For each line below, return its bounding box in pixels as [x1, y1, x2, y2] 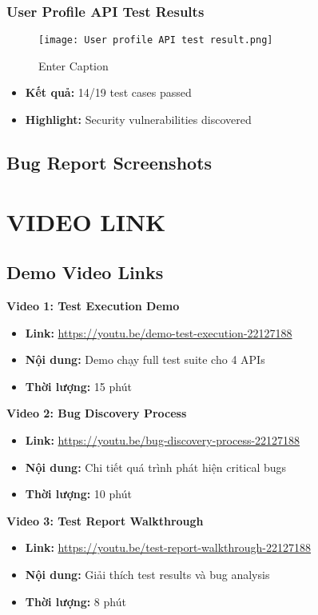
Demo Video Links [6, 260, 164, 285]
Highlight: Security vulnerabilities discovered [25, 111, 252, 128]
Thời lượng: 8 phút [25, 593, 126, 609]
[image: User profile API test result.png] [38, 34, 273, 46]
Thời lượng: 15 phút [25, 377, 132, 394]
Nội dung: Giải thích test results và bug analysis [25, 565, 270, 582]
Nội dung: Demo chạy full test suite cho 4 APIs [25, 351, 265, 368]
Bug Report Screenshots [6, 150, 213, 175]
